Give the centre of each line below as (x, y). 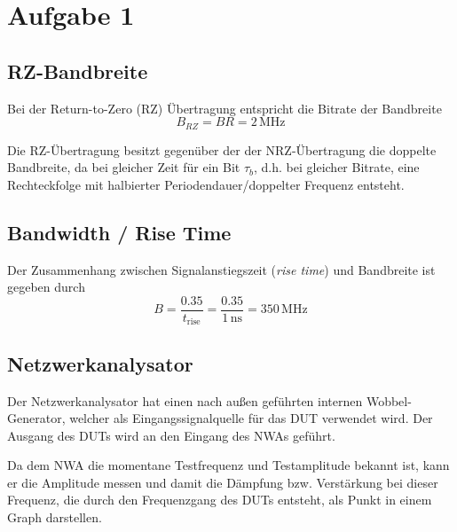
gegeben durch (46, 287)
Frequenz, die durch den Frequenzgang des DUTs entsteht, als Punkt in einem (220, 500)
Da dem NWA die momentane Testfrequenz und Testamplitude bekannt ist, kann (228, 465)
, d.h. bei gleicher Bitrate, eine (337, 167)
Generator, (36, 418)
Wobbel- (389, 400)
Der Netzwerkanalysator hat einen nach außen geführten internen (185, 400)
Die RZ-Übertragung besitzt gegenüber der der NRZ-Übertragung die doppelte (222, 149)
